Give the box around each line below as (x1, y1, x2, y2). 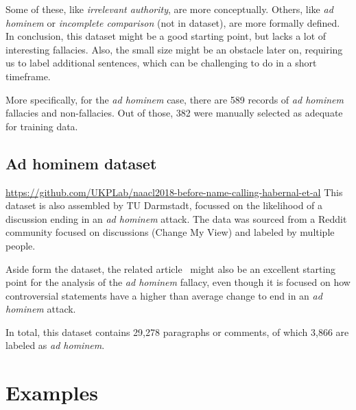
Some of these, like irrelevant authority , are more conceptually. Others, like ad (5, 2, 333, 16)
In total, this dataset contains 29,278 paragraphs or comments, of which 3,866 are (5, 324, 349, 339)
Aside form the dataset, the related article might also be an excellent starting (5, 261, 336, 276)
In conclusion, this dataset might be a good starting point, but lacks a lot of (5, 29, 327, 43)
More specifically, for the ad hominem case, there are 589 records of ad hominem (5, 92, 344, 106)
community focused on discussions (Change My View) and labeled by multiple (5, 225, 335, 239)
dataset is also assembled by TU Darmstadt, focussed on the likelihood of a (5, 198, 323, 213)
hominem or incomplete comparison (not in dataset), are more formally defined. (5, 15, 340, 29)
